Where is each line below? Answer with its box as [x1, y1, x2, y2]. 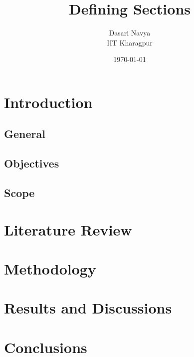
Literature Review [4, 219, 132, 239]
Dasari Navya [109, 27, 151, 38]
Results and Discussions [4, 297, 172, 318]
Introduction [4, 91, 93, 112]
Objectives [4, 155, 59, 171]
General [4, 126, 45, 141]
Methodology [4, 258, 96, 278]
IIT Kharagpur [107, 37, 153, 47]
